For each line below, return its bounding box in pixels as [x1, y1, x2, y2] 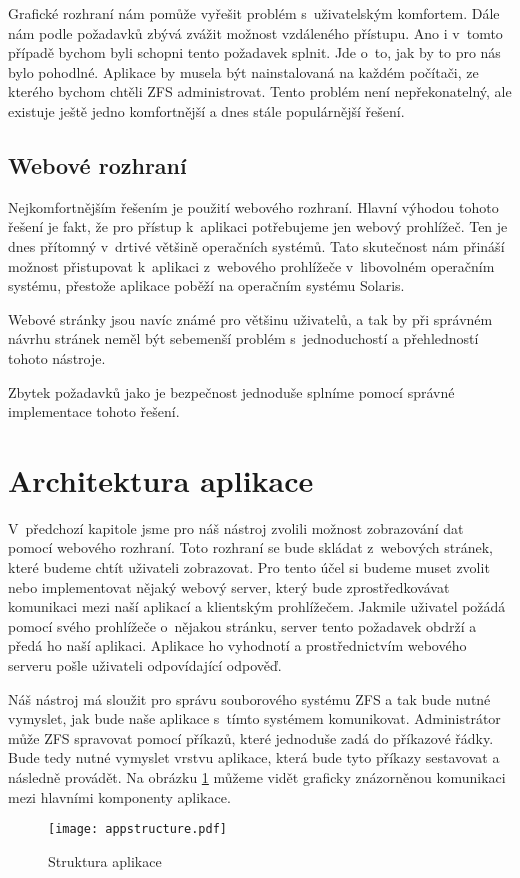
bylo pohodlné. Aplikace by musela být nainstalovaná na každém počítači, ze [8, 61, 479, 82]
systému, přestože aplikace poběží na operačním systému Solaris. [8, 275, 405, 296]
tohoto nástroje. [8, 347, 106, 368]
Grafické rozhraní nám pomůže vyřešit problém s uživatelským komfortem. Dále [8, 3, 500, 23]
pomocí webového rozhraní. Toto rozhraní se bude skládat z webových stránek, [8, 537, 493, 558]
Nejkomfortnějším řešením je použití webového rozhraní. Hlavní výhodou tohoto [8, 196, 499, 217]
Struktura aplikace [48, 850, 162, 871]
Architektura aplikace [8, 459, 314, 500]
